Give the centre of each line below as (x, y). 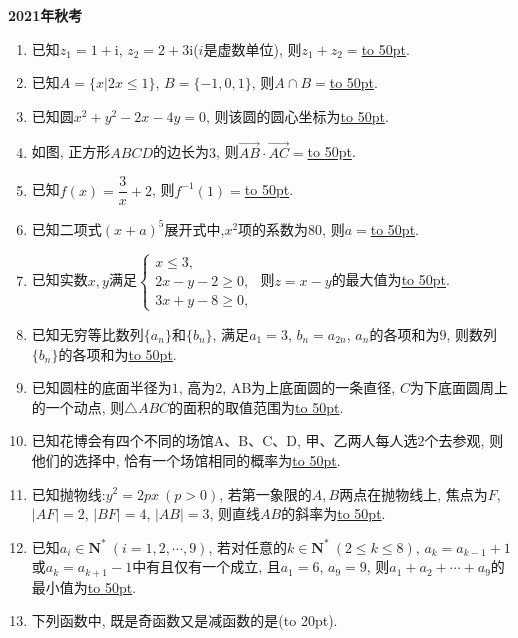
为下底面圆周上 (458, 387)
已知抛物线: (68, 493)
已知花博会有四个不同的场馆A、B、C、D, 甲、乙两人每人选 (224, 440)
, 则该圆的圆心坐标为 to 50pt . (297, 115)
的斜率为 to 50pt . (333, 513)
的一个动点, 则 (78, 406)
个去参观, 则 (464, 440)
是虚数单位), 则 (252, 48)
